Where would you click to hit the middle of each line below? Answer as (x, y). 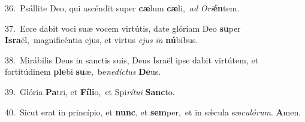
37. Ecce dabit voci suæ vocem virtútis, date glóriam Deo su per (123, 28)
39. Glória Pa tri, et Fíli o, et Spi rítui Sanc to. (90, 91)
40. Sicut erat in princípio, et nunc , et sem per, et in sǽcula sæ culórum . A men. (153, 112)
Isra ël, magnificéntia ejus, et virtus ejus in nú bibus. (102, 40)
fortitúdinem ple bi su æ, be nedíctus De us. (83, 71)
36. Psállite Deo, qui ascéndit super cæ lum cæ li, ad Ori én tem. (122, 8)
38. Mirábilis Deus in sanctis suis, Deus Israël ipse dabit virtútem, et (132, 60)
